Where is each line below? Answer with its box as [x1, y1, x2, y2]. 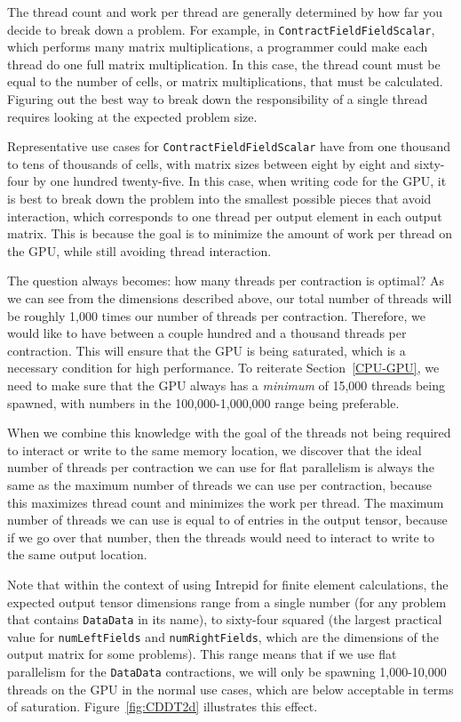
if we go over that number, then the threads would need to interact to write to [7, 527, 434, 546]
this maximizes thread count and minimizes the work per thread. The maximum [7, 493, 444, 511]
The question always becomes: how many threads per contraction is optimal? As [7, 271, 445, 290]
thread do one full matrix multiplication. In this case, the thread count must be [7, 54, 441, 73]
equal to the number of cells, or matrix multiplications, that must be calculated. [7, 72, 443, 91]
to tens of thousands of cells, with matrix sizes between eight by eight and [7, 154, 410, 172]
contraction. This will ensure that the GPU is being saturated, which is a [7, 341, 406, 359]
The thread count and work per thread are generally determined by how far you [7, 3, 442, 20]
